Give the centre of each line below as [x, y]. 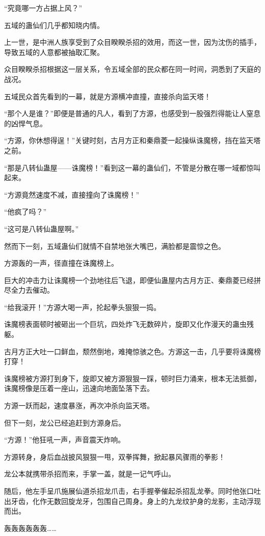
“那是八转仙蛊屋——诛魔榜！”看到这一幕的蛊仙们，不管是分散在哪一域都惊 [129, 167]
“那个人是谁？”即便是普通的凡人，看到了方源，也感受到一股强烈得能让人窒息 [132, 113]
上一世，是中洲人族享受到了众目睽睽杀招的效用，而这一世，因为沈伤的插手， [132, 42]
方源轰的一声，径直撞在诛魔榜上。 [61, 263]
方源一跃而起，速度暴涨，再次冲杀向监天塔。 [79, 405]
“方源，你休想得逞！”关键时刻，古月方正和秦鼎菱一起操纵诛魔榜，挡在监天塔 [132, 140]
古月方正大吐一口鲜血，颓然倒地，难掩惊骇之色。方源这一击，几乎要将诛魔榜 [132, 351]
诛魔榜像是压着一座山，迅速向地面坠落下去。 [79, 388]
